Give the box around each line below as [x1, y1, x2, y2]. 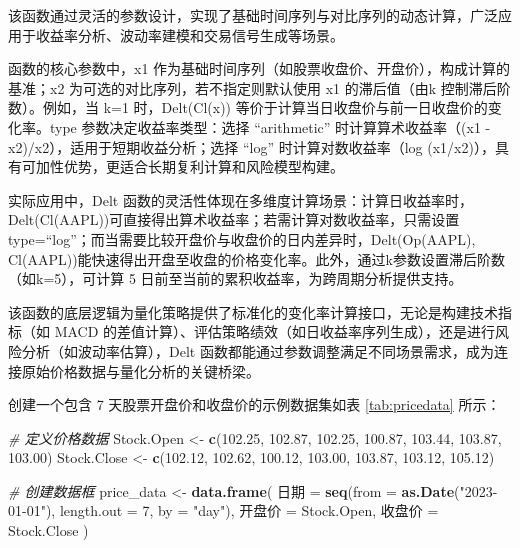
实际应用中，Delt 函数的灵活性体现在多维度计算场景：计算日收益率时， [8, 189, 473, 210]
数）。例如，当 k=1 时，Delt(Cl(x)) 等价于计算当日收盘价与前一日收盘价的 [8, 97, 488, 118]
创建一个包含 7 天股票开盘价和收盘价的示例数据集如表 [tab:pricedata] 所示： [8, 394, 501, 415]
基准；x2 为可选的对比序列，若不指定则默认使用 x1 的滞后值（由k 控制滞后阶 [8, 77, 511, 98]
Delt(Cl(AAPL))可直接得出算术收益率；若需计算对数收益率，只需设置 [8, 209, 460, 230]
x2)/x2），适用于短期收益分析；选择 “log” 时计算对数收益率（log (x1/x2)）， [8, 136, 495, 157]
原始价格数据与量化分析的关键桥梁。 [21, 360, 260, 381]
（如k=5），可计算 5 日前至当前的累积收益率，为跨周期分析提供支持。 [8, 268, 463, 289]
